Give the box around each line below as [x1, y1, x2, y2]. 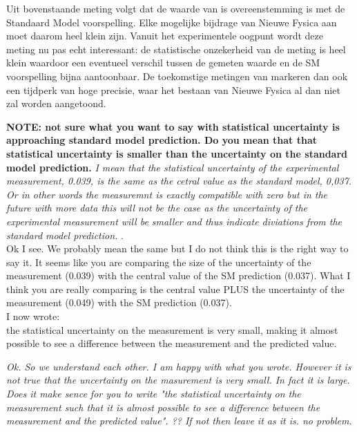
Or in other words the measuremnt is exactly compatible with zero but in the [6, 187, 328, 201]
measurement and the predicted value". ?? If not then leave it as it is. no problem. [6, 413, 352, 428]
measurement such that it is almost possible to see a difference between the [6, 400, 320, 414]
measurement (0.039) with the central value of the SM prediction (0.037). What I [6, 268, 351, 283]
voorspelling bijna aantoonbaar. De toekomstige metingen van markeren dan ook [6, 68, 348, 83]
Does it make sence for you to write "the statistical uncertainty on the [6, 386, 301, 401]
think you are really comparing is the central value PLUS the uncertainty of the [6, 281, 345, 296]
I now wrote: [6, 309, 60, 323]
